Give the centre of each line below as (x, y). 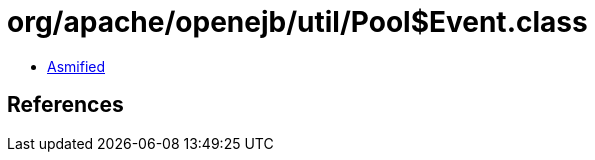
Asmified (76, 66)
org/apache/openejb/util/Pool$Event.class (297, 22)
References (65, 105)
